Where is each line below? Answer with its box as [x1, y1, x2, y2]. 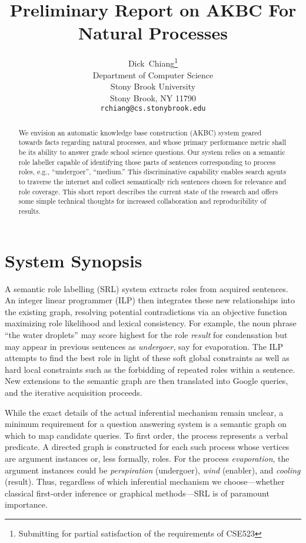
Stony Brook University [110, 80, 196, 92]
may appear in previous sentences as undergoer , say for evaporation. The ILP [5, 340, 283, 352]
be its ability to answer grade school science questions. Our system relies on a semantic [18, 147, 285, 157]
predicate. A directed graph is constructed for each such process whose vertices [5, 441, 290, 453]
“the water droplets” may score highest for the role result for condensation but [5, 329, 288, 341]
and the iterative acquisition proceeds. [5, 386, 142, 398]
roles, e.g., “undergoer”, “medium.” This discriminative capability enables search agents [18, 167, 287, 177]
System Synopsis [5, 248, 142, 272]
